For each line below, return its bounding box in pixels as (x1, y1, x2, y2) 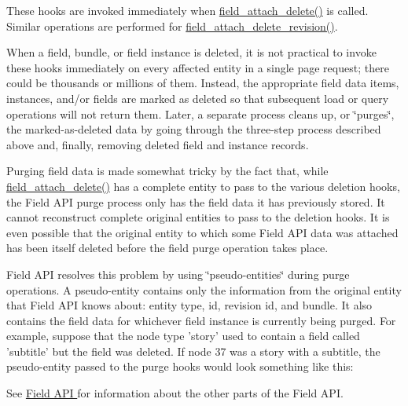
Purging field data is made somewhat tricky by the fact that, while (6, 163, 329, 179)
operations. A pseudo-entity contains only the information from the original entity (6, 281, 402, 298)
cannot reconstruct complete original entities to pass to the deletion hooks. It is (6, 209, 390, 225)
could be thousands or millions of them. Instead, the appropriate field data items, (6, 75, 399, 91)
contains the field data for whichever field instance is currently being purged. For (6, 312, 396, 328)
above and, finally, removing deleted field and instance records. (6, 136, 309, 152)
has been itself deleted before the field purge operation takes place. (6, 240, 329, 256)
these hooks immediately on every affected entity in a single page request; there (6, 59, 389, 75)
